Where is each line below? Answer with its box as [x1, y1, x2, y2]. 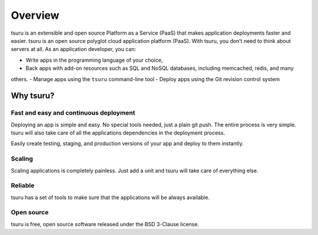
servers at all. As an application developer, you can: [11, 46, 137, 53]
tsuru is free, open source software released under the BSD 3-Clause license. [11, 220, 200, 227]
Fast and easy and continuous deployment [11, 109, 135, 117]
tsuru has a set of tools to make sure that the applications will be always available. [11, 194, 210, 201]
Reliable [11, 182, 35, 190]
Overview [11, 9, 59, 22]
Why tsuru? [11, 91, 55, 101]
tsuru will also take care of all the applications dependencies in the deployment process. [11, 129, 226, 136]
